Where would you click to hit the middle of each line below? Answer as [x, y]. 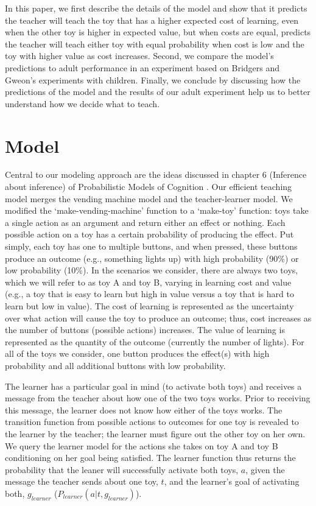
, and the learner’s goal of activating [232, 481]
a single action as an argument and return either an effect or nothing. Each [145, 222]
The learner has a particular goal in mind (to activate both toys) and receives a [153, 386]
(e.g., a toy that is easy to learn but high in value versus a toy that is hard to [149, 294]
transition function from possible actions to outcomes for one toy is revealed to [152, 422]
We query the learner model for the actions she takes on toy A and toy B [142, 445]
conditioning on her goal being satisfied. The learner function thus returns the [150, 458]
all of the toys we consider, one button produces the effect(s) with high [137, 353]
